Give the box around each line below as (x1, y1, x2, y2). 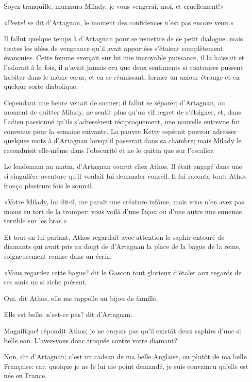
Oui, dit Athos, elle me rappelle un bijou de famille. (4, 293, 158, 303)
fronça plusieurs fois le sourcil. (4, 180, 94, 190)
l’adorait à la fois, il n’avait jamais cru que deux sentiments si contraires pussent (4, 62, 243, 72)
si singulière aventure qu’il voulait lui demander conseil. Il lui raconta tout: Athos (4, 170, 247, 181)
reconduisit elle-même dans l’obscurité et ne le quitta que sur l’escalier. (4, 145, 215, 155)
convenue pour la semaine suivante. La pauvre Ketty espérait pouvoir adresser (4, 126, 237, 136)
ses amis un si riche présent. (4, 277, 87, 287)
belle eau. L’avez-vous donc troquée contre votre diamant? (4, 335, 177, 345)
